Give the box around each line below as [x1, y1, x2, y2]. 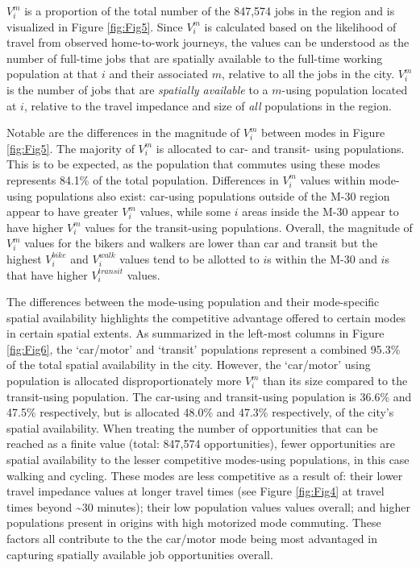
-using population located [281, 81, 408, 97]
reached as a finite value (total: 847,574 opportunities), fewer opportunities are [6, 435, 395, 452]
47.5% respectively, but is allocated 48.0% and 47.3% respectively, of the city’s [6, 404, 394, 421]
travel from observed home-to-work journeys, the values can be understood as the [6, 34, 410, 51]
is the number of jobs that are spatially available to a [6, 81, 268, 97]
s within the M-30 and [267, 250, 377, 267]
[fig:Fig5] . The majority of [6, 139, 135, 156]
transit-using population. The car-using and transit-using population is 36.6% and [6, 388, 412, 404]
